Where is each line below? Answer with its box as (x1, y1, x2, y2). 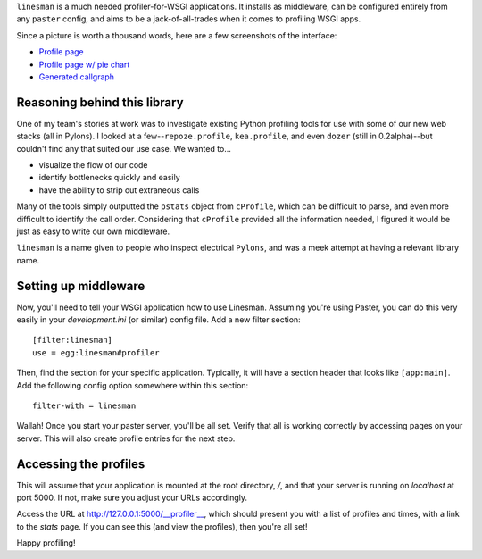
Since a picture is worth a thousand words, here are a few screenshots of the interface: (16, 29, 337, 40)
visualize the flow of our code (38, 160, 148, 171)
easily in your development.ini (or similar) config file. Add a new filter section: (16, 314, 301, 325)
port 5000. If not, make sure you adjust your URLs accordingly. (16, 492, 248, 504)
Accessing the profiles (16, 456, 145, 471)
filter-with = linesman (32, 401, 137, 411)
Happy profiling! (16, 538, 76, 548)
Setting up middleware (16, 278, 145, 294)
